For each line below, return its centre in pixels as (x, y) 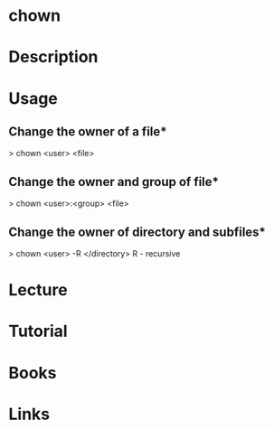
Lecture (38, 290)
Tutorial (38, 331)
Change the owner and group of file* (113, 182)
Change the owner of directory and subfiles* (137, 232)
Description (53, 57)
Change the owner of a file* (88, 131)
